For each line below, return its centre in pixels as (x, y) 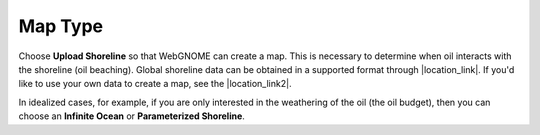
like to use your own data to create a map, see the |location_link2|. (155, 84)
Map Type (61, 26)
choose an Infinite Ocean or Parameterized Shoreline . (131, 116)
